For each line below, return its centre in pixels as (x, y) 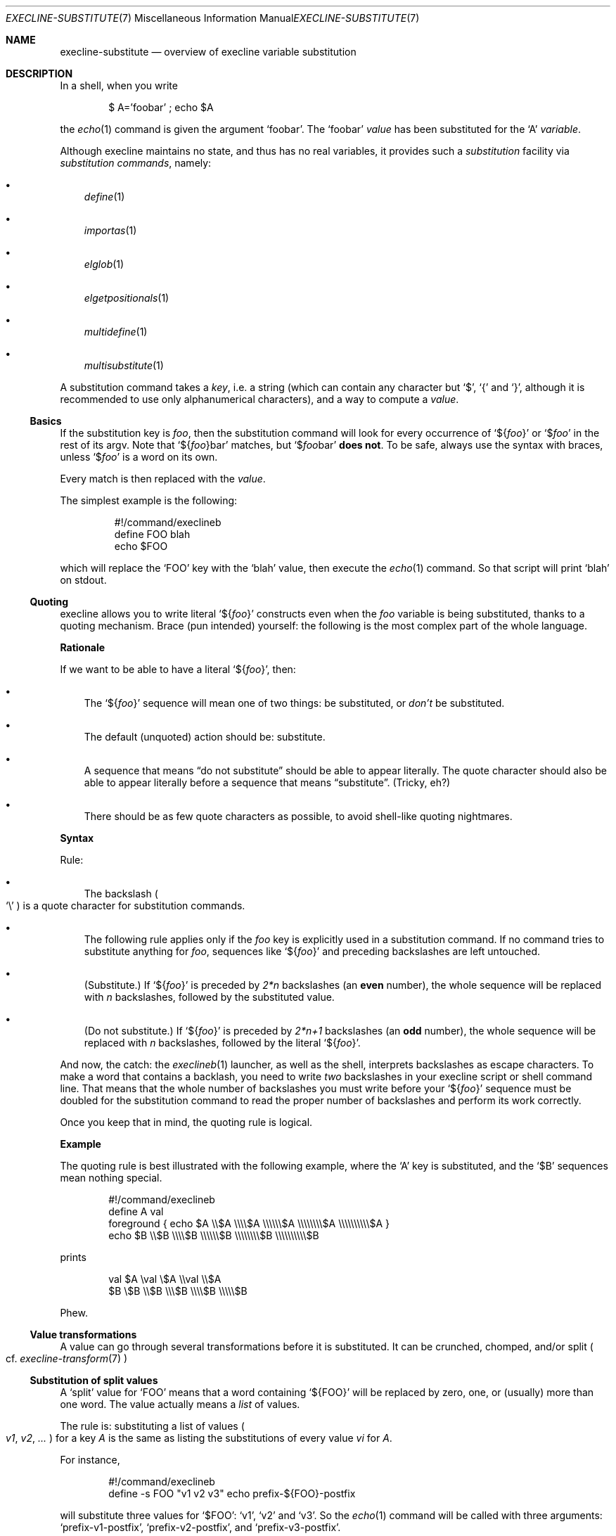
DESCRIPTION (39, 73)
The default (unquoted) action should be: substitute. (205, 737)
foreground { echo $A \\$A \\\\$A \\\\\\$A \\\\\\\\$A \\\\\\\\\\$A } (249, 1223)
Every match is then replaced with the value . (163, 479)
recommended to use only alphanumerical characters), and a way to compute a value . (259, 399)
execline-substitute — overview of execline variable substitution (208, 52)
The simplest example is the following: (149, 500)
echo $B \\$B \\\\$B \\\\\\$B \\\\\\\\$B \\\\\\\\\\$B (214, 1235)
